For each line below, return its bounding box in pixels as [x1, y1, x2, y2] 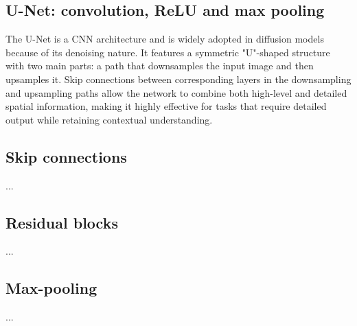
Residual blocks [5, 211, 118, 233]
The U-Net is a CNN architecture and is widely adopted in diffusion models [5, 32, 324, 46]
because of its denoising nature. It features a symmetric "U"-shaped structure [5, 45, 330, 59]
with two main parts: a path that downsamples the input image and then [5, 58, 314, 73]
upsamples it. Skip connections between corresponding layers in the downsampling [5, 71, 352, 86]
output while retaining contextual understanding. [5, 112, 213, 126]
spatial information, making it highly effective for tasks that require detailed [5, 99, 327, 113]
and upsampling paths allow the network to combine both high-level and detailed [5, 85, 347, 100]
